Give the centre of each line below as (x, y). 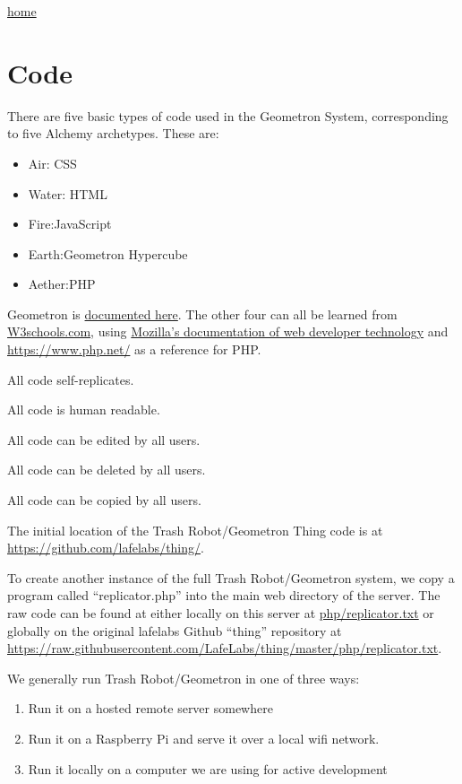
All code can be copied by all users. (104, 500)
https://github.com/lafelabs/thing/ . (106, 548)
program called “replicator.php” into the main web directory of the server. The (224, 595)
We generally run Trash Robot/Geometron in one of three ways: (184, 678)
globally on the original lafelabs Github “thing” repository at (175, 630)
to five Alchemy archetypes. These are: (113, 133)
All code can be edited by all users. (104, 439)
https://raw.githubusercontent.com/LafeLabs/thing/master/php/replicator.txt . (225, 648)
